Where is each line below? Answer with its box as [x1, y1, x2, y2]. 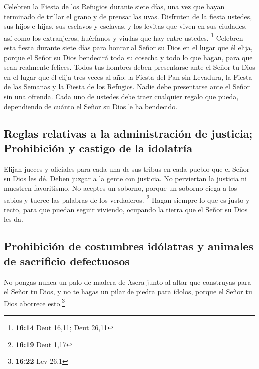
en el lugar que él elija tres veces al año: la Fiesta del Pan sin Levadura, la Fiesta [4, 71, 252, 82]
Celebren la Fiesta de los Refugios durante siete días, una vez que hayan [4, 1, 225, 11]
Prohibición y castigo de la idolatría [4, 140, 193, 155]
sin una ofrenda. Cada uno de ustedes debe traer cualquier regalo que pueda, [4, 91, 239, 101]
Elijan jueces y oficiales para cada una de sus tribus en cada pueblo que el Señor [4, 163, 250, 174]
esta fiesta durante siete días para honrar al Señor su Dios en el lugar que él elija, [4, 42, 253, 53]
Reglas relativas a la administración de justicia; [4, 125, 253, 141]
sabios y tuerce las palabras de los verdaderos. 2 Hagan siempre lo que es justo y [4, 193, 250, 205]
